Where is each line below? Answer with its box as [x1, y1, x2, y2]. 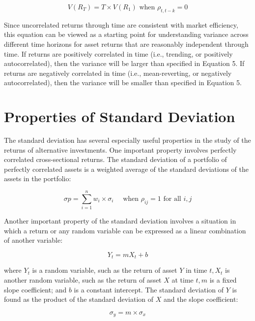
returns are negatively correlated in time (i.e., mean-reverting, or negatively [4, 67, 232, 78]
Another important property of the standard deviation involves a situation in [4, 216, 236, 226]
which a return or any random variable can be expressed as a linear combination [4, 225, 246, 235]
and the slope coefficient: [163, 294, 238, 304]
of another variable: [4, 235, 63, 245]
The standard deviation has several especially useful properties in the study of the [4, 135, 251, 145]
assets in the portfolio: [4, 173, 71, 184]
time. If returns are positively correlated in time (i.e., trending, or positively [4, 48, 233, 59]
